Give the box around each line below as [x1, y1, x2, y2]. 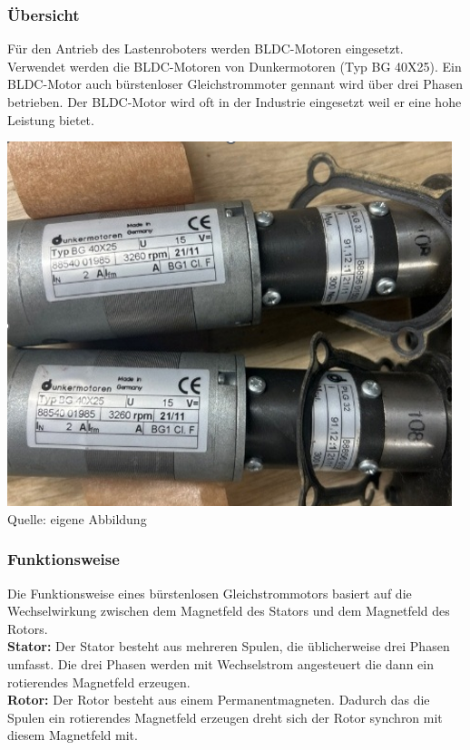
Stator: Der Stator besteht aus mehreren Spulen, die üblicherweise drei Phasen [7, 637, 450, 656]
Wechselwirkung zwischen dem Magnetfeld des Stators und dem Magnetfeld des [7, 601, 450, 620]
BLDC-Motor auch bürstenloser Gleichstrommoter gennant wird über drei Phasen [7, 74, 464, 93]
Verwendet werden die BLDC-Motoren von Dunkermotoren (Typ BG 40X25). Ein [7, 56, 462, 75]
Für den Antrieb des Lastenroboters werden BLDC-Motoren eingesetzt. [7, 39, 404, 58]
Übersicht [7, 3, 80, 25]
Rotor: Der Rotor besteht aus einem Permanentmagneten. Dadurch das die [7, 690, 430, 709]
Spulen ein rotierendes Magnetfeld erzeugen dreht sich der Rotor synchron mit [7, 707, 443, 726]
